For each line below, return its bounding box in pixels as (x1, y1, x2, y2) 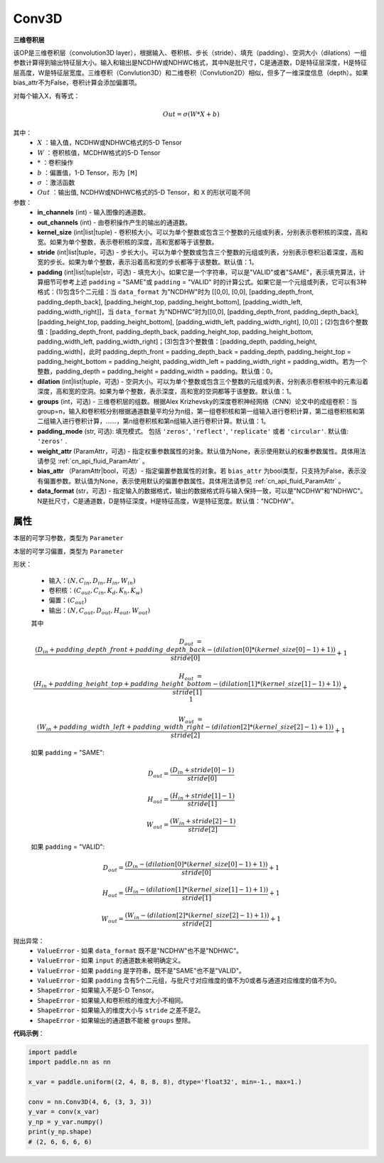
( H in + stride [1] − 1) (169, 791, 235, 801)
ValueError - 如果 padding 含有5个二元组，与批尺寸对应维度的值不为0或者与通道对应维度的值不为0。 (37, 976, 341, 985)
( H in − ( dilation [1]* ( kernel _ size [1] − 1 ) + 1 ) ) (124, 886, 269, 896)
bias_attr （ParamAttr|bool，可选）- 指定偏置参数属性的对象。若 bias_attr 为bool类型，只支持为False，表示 (37, 466, 361, 476)
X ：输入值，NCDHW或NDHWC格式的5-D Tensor (37, 139, 183, 147)
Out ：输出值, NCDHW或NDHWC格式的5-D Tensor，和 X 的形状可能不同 (37, 188, 251, 197)
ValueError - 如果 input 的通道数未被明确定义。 (37, 956, 185, 965)
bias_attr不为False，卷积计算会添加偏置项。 (13, 78, 142, 87)
